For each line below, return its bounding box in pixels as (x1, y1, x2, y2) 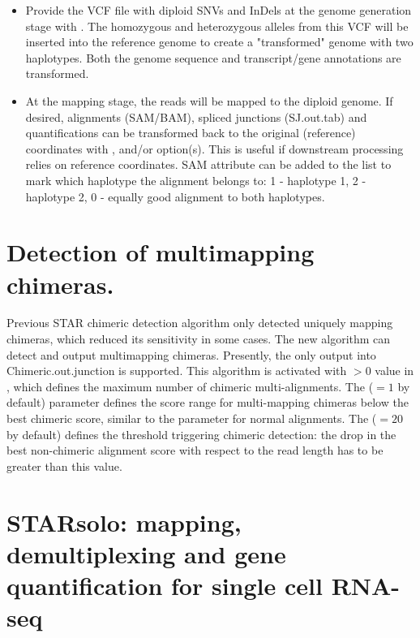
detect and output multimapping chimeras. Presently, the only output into (6, 346, 376, 363)
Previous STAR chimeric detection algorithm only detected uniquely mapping (6, 314, 393, 331)
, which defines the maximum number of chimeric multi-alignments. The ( (6, 377, 374, 394)
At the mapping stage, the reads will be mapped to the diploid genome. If (25, 92, 393, 109)
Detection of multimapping (6, 235, 315, 269)
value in (375, 362, 414, 379)
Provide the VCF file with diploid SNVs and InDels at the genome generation (25, 2, 412, 18)
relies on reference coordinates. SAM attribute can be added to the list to (25, 156, 392, 173)
